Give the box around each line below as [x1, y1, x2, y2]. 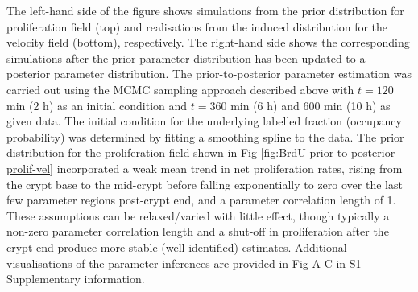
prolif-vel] [6, 159, 54, 176]
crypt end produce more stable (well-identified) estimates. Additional [6, 238, 347, 255]
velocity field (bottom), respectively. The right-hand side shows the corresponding [6, 34, 410, 51]
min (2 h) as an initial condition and [6, 97, 188, 113]
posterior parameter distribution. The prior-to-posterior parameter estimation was [6, 65, 412, 82]
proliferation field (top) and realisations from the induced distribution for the [6, 18, 388, 35]
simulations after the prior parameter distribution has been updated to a [6, 49, 366, 66]
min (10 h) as [324, 97, 391, 113]
